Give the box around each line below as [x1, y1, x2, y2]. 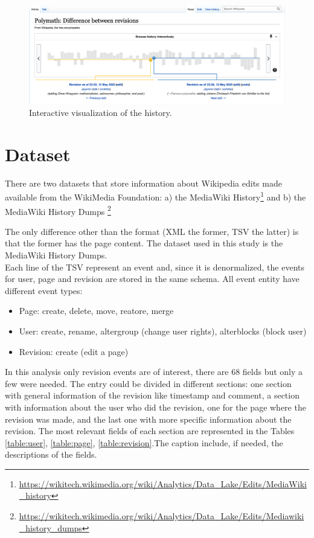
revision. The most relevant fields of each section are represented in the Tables [5, 424, 295, 437]
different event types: [5, 284, 83, 296]
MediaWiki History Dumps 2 [5, 203, 111, 217]
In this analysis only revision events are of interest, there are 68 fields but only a [5, 365, 303, 378]
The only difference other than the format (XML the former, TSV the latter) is [5, 225, 299, 237]
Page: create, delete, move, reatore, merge [19, 304, 174, 317]
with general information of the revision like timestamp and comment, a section [5, 389, 300, 402]
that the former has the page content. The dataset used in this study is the [5, 237, 283, 249]
